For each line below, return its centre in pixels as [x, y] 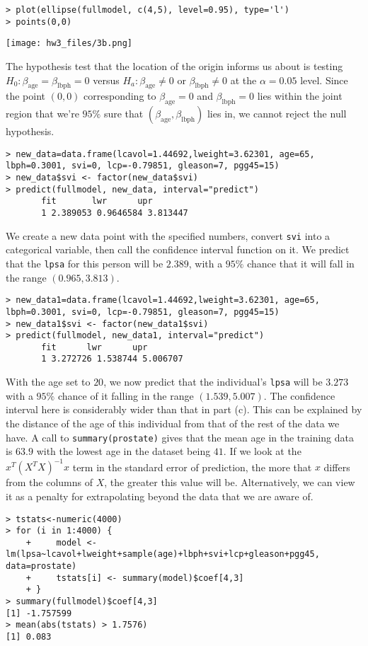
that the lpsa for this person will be [85, 263]
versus [106, 80]
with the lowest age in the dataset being [123, 451]
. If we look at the [262, 451]
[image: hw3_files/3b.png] [69, 44]
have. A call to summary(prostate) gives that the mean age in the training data [180, 437]
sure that [123, 114]
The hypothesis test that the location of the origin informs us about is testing [174, 65]
